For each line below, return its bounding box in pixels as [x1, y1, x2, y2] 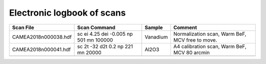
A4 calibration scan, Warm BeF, [173, 43, 247, 50]
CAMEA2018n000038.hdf [12, 33, 72, 40]
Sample [144, 24, 163, 31]
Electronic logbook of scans [9, 7, 126, 18]
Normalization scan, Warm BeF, [173, 30, 246, 37]
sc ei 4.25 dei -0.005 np [77, 30, 133, 37]
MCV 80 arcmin [173, 49, 210, 56]
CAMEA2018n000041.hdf [12, 46, 71, 53]
